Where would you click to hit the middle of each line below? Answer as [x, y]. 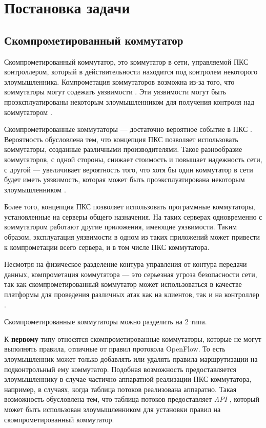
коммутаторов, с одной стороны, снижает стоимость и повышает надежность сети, [133, 159]
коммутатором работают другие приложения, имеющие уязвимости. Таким [120, 227]
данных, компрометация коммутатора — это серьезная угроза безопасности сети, [131, 274]
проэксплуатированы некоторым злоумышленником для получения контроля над [129, 101]
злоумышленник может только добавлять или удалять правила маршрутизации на [131, 359]
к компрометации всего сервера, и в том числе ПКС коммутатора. [107, 247]
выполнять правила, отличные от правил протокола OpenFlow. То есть [115, 349]
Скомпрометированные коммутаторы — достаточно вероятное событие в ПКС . [128, 129]
